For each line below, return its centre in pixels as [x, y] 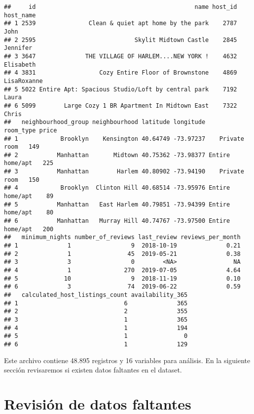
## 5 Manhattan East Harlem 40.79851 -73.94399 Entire [117, 204]
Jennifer [18, 48]
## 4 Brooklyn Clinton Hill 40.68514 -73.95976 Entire [117, 188]
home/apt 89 [29, 196]
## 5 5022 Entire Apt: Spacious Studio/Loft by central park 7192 [121, 89]
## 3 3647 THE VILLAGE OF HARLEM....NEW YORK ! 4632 [121, 56]
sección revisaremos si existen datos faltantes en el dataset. [93, 370]
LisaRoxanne [23, 81]
